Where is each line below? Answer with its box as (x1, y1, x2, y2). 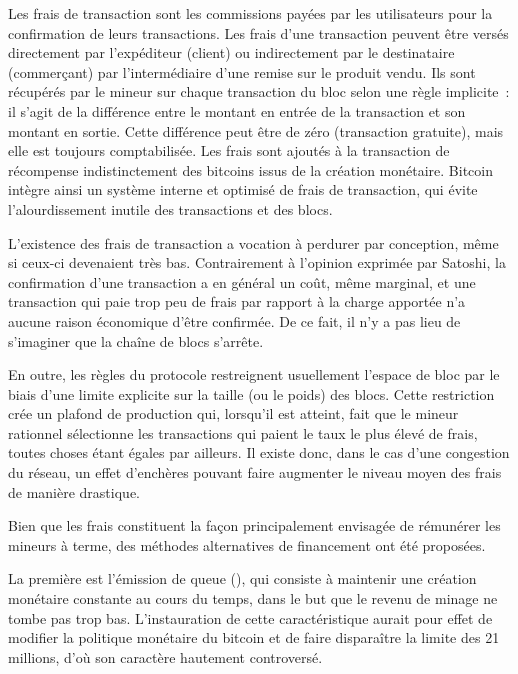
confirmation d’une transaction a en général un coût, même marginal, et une (8, 271, 476, 292)
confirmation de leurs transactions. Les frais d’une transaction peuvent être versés (8, 22, 509, 43)
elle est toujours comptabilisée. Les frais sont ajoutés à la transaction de (8, 140, 450, 161)
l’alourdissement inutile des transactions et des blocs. (8, 198, 333, 219)
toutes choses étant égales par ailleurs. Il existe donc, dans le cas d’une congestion (8, 442, 510, 463)
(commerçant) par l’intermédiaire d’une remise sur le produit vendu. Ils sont (8, 61, 476, 82)
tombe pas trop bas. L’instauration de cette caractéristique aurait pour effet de (8, 607, 493, 628)
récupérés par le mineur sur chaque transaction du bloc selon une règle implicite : (8, 81, 510, 102)
